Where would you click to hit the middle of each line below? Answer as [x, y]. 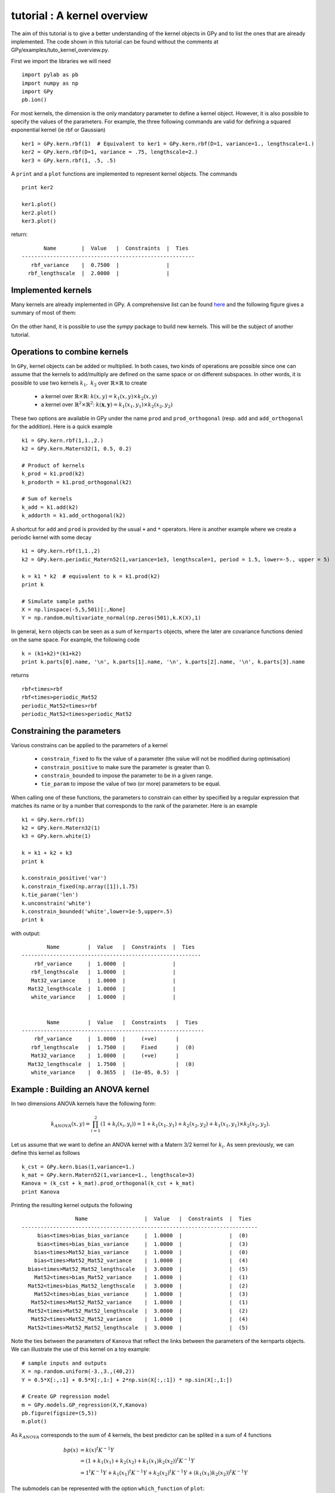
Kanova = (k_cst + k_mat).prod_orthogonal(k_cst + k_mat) [108, 1183]
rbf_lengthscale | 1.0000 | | [103, 972]
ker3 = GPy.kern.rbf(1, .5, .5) [69, 160]
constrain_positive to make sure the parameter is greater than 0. [126, 767]
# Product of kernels [53, 465]
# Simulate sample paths [58, 601]
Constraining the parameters [66, 731]
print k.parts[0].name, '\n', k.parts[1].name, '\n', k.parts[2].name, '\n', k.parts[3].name [163, 662]
